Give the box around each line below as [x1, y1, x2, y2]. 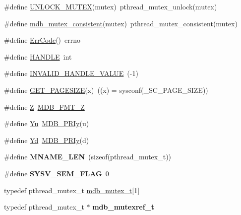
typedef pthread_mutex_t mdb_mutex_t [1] [4, 185, 140, 195]
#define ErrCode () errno [4, 35, 80, 45]
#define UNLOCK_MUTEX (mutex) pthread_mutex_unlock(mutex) [4, 1, 217, 11]
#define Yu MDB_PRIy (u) [4, 118, 89, 129]
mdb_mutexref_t [92, 202, 155, 212]
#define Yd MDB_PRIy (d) [4, 135, 89, 145]
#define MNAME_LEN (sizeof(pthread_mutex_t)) [4, 151, 172, 162]
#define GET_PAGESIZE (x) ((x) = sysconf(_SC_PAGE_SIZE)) [4, 84, 208, 95]
